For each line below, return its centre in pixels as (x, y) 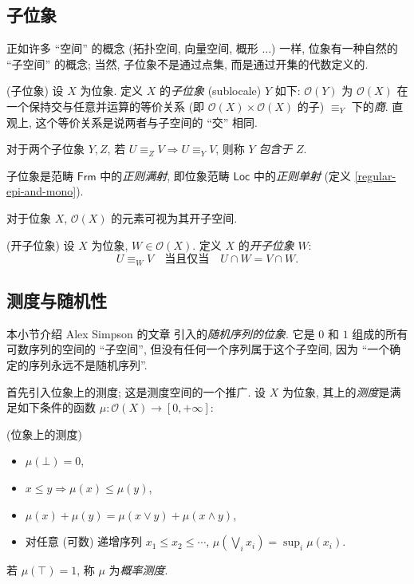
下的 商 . (370, 106)
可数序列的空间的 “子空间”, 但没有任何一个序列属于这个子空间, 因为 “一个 (198, 349)
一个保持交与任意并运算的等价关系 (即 (106, 106)
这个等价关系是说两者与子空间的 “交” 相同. (146, 122)
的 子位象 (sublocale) (210, 91)
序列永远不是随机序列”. (88, 364)
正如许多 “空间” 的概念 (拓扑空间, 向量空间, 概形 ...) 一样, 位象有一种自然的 (202, 48)
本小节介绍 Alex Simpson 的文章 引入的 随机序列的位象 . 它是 (161, 333)
